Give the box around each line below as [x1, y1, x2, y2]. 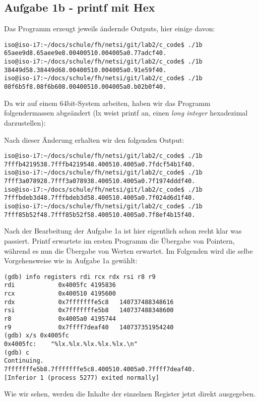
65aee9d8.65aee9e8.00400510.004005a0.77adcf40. [4, 49, 167, 57]
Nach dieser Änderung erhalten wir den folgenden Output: [4, 134, 184, 145]
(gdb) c [4, 349, 30, 356]
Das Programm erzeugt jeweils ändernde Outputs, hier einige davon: [4, 23, 215, 34]
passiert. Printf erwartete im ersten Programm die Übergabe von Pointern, [4, 235, 235, 246]
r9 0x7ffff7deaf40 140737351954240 [4, 323, 174, 331]
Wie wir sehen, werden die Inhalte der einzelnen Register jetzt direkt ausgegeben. [4, 388, 256, 399]
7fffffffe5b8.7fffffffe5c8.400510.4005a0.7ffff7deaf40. [4, 365, 196, 373]
